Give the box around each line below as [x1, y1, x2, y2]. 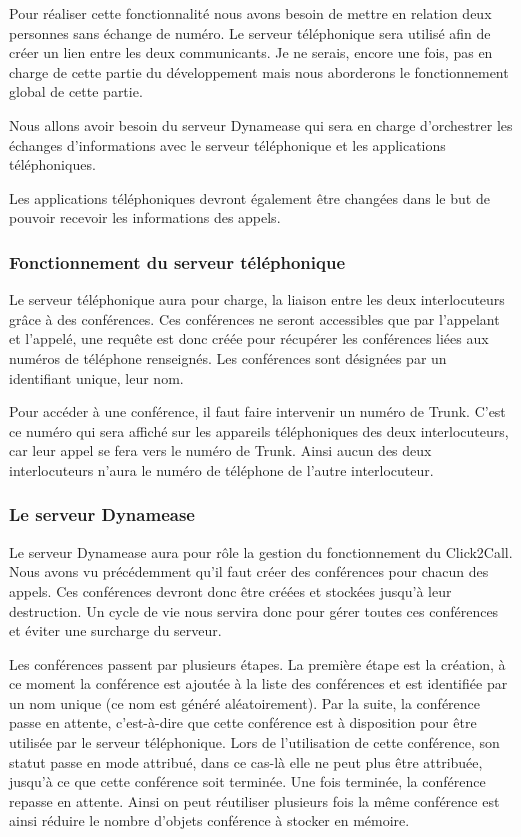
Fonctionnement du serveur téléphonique [9, 249, 346, 274]
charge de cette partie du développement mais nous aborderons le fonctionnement [9, 61, 509, 82]
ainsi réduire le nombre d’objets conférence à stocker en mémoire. [9, 810, 410, 831]
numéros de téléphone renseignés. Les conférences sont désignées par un [9, 347, 447, 368]
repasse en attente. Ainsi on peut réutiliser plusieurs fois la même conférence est [9, 790, 500, 811]
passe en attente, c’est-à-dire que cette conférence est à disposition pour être [9, 712, 477, 733]
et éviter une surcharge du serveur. [9, 620, 222, 641]
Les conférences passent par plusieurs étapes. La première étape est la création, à [9, 653, 506, 674]
